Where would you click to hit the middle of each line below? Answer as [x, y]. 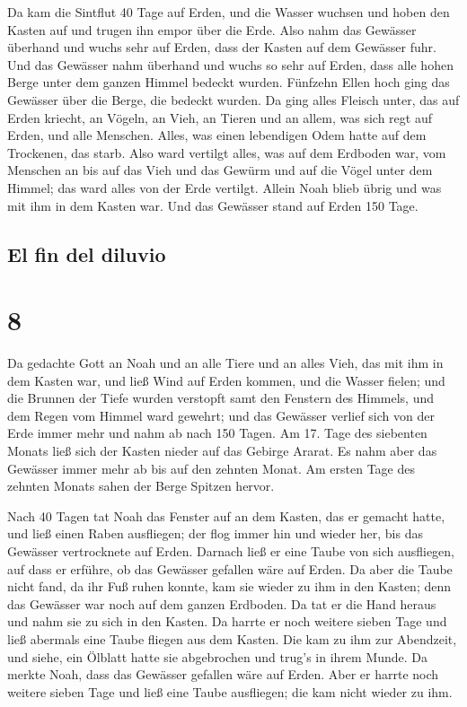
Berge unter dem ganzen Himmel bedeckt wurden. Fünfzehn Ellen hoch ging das [229, 82]
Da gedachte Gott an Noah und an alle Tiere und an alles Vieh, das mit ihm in [225, 363]
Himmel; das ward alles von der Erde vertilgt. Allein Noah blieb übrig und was [225, 187]
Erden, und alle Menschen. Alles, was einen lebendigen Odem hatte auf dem [217, 135]
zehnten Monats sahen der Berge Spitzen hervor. [141, 486]
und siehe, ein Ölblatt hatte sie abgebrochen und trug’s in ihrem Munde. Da [218, 656]
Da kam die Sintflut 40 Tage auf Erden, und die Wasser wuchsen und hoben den [229, 12]
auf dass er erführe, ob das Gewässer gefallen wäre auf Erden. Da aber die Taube [230, 568]
